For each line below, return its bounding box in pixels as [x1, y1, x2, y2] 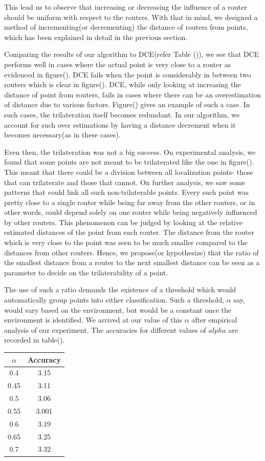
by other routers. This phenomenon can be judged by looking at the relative [4, 216, 243, 227]
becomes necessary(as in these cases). [4, 129, 121, 140]
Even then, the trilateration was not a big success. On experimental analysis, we [4, 146, 256, 157]
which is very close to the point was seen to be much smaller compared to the [4, 237, 248, 248]
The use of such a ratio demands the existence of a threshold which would [4, 284, 236, 295]
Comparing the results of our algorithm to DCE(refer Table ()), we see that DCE [4, 49, 259, 59]
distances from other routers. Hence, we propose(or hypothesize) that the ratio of [4, 247, 259, 257]
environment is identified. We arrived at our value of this [4, 314, 182, 325]
